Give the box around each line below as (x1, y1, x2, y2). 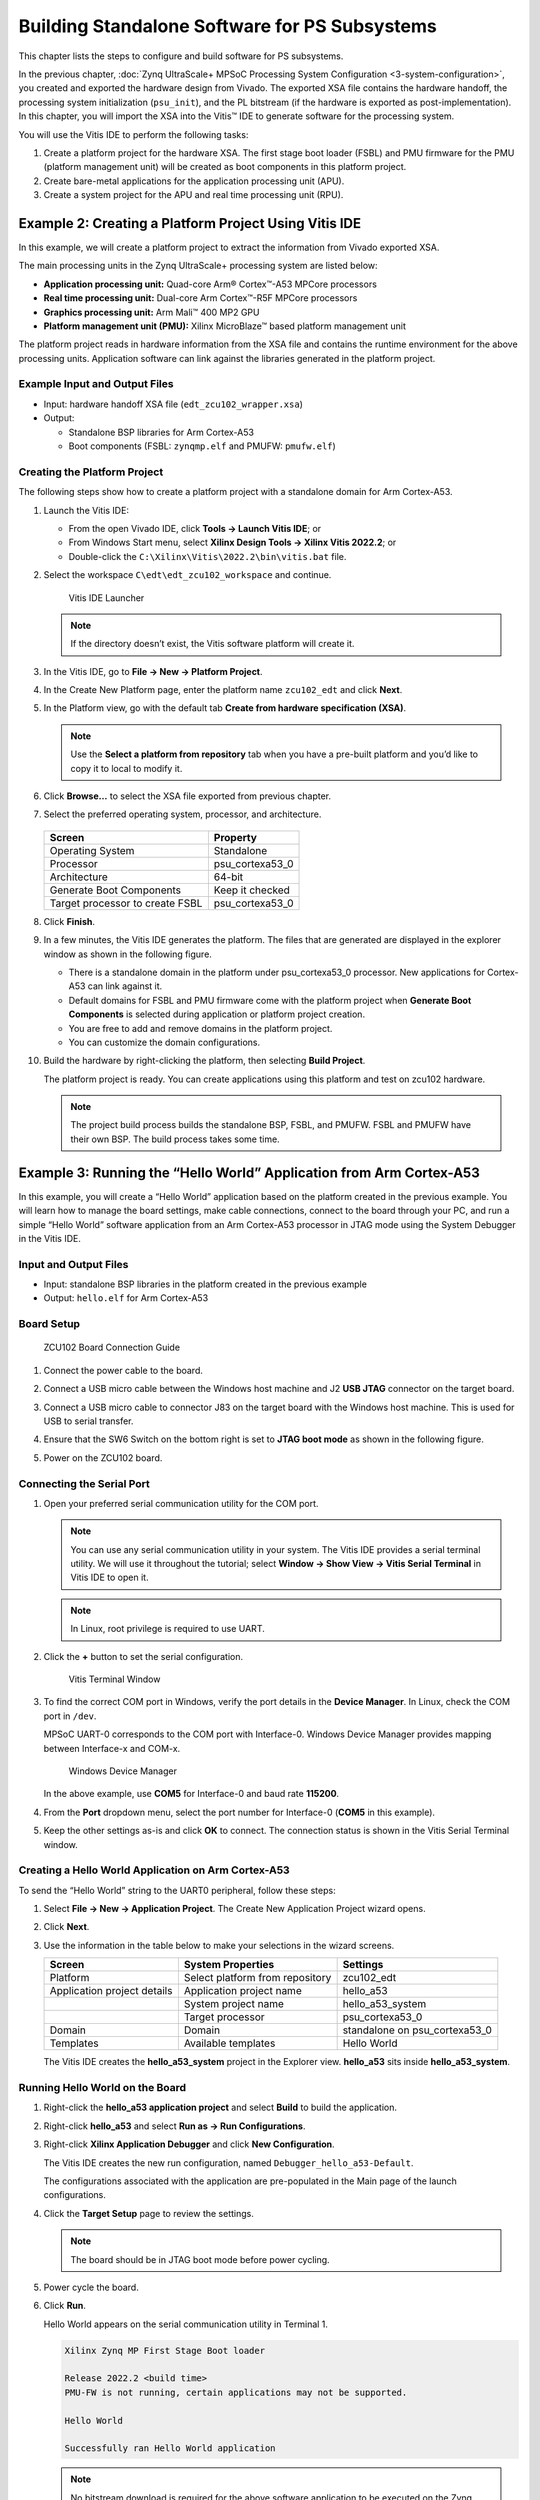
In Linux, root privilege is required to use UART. (70, 1623, 265, 1635)
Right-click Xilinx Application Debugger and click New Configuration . (43, 2138, 335, 2150)
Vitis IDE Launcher (68, 591, 145, 604)
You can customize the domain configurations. (68, 1036, 260, 1048)
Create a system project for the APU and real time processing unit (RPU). (43, 189, 344, 201)
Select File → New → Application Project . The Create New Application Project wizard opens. (43, 1903, 426, 1915)
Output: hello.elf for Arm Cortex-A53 (43, 1292, 209, 1304)
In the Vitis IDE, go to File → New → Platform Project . (43, 665, 264, 677)
